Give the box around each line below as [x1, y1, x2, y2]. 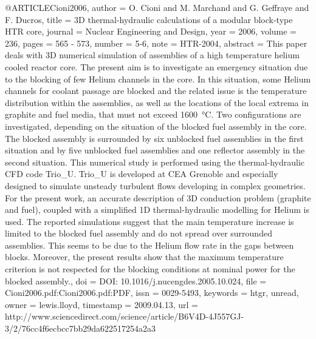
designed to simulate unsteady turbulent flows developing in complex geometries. [5, 179, 306, 192]
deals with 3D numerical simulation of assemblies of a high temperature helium [5, 49, 300, 61]
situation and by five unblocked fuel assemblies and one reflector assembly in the [5, 144, 305, 156]
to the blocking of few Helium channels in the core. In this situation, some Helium [5, 72, 311, 85]
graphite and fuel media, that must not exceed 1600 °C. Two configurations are [5, 108, 301, 121]
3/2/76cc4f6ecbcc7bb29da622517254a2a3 [5, 322, 156, 335]
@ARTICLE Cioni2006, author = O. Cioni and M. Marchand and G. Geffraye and [5, 1, 309, 13]
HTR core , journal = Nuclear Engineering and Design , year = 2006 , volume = [5, 25, 297, 38]
